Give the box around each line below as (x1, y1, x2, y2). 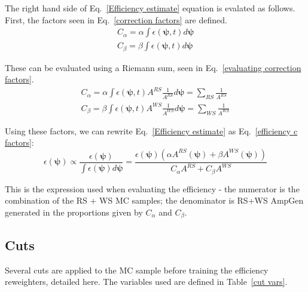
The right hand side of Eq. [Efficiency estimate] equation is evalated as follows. (5, 2, 295, 14)
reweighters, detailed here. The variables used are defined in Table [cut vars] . (5, 275, 288, 288)
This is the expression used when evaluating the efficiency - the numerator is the (5, 182, 300, 195)
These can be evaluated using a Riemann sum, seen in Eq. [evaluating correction (5, 61, 301, 73)
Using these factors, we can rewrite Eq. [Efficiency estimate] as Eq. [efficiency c (5, 124, 298, 137)
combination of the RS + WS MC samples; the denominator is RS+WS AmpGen (5, 194, 304, 207)
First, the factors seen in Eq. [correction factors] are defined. (5, 13, 227, 26)
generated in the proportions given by (5, 205, 143, 218)
